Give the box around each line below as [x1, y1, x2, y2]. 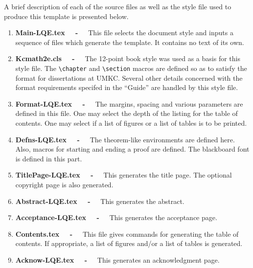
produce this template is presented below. [4, 11, 129, 21]
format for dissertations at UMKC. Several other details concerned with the [15, 72, 243, 83]
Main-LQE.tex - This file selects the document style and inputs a [15, 27, 233, 38]
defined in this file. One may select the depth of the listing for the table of [15, 108, 238, 118]
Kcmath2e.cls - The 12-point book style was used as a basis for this [15, 53, 240, 64]
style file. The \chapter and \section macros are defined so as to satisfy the [15, 63, 247, 73]
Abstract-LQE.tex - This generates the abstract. [15, 196, 184, 206]
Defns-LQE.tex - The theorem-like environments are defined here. [15, 134, 235, 144]
